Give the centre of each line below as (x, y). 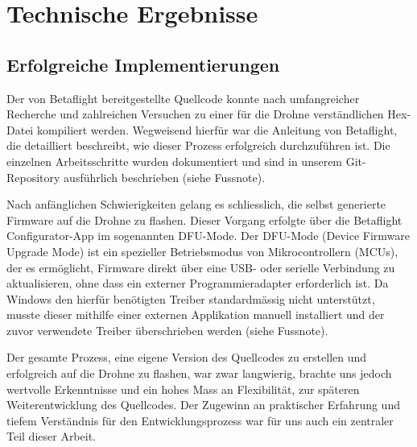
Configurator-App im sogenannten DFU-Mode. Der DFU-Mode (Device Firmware (208, 236)
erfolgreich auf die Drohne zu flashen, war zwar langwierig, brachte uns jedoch (199, 373)
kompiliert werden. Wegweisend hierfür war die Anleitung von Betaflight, (217, 129)
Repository (33, 177)
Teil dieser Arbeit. (51, 436)
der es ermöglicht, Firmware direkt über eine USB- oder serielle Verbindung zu (201, 267)
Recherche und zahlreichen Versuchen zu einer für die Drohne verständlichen (195, 114)
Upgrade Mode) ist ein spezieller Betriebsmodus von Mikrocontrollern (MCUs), (202, 251)
